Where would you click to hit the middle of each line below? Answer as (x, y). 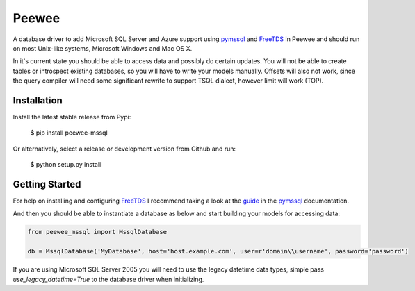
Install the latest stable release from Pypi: (72, 117)
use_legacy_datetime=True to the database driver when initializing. (108, 279)
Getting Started (47, 184)
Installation (38, 100)
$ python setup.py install (66, 165)
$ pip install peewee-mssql (69, 133)
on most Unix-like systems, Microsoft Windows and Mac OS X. (103, 48)
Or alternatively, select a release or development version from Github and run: (124, 149)
